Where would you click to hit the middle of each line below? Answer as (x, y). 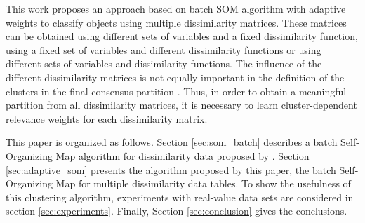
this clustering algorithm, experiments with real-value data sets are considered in (180, 197)
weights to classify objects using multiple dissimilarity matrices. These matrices (176, 22)
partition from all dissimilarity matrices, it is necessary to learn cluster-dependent (181, 105)
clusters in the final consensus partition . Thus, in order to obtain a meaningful (176, 91)
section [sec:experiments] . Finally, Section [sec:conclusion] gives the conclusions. (177, 211)
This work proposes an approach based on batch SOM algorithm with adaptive (176, 8)
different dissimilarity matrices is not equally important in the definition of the (175, 77)
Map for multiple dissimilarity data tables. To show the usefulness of (203, 183)
